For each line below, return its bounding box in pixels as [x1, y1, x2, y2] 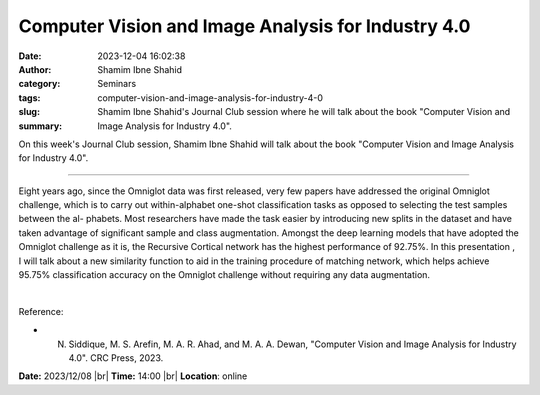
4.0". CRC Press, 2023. [68, 351, 164, 364]
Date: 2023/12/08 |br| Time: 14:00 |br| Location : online [18, 370, 248, 382]
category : [18, 78, 61, 90]
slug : [18, 106, 40, 118]
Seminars [97, 78, 137, 90]
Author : [18, 63, 52, 75]
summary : [18, 120, 63, 132]
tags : [18, 91, 41, 104]
